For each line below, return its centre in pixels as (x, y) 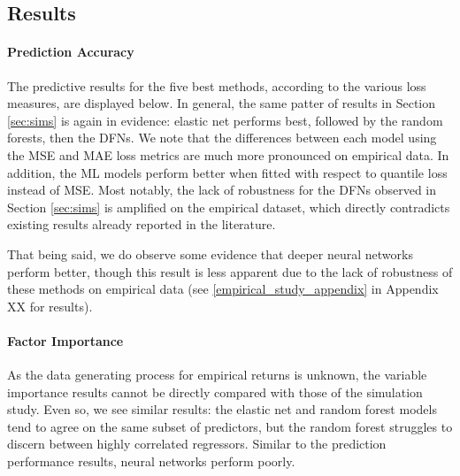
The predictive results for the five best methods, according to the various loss (217, 85)
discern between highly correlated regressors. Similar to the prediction (197, 444)
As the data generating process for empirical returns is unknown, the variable (217, 375)
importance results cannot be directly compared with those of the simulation (215, 392)
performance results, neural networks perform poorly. (151, 461)
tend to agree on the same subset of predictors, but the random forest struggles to (230, 426)
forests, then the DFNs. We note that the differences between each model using (222, 138)
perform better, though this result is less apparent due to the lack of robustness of (230, 271)
